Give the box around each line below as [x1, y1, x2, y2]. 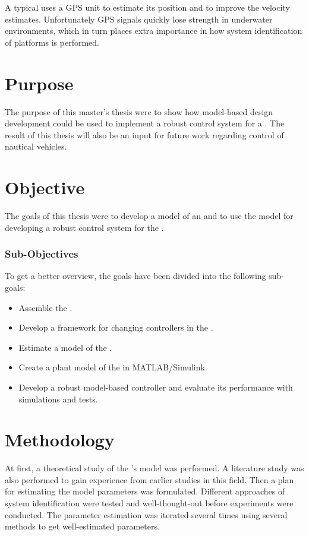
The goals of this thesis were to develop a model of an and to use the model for [5, 210, 294, 221]
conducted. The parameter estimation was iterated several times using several [5, 508, 288, 521]
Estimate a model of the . [18, 341, 112, 353]
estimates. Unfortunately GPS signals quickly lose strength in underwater [5, 12, 273, 25]
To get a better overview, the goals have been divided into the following [5, 269, 266, 282]
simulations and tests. [18, 392, 98, 405]
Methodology [5, 427, 115, 452]
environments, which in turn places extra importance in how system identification [5, 24, 302, 37]
